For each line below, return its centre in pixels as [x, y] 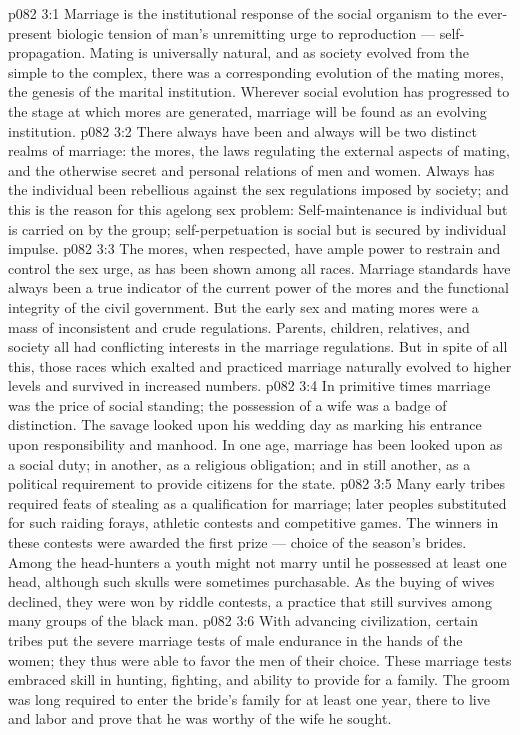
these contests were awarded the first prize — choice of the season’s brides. [237, 542]
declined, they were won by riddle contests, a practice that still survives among [250, 600]
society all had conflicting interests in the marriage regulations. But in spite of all [258, 346]
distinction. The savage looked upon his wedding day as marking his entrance [245, 424]
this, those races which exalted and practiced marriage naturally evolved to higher [260, 365]
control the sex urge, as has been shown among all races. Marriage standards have [259, 267]
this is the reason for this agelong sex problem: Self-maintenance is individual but [258, 208]
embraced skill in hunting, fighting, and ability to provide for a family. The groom [259, 679]
